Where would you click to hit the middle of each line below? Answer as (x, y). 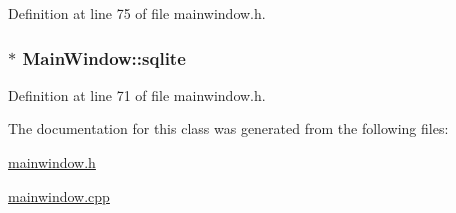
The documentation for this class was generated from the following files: (228, 128)
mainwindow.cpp (59, 195)
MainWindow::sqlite (104, 57)
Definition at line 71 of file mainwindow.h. (137, 94)
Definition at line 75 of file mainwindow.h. (137, 13)
